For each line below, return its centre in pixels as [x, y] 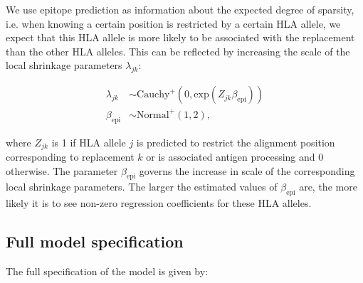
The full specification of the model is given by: [107, 271]
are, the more [328, 187]
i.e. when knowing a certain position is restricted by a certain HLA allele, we [173, 23]
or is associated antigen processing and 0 [235, 156]
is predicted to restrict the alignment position [236, 142]
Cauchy [153, 95]
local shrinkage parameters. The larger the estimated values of [142, 187]
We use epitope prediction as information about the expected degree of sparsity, [180, 9]
